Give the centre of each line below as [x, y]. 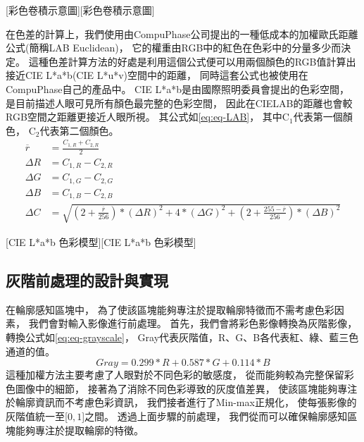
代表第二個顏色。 [79, 130]
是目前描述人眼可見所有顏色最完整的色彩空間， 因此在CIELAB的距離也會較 [179, 103]
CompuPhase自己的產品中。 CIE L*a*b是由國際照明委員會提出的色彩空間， [177, 88]
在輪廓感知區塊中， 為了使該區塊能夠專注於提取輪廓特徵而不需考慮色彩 [170, 309]
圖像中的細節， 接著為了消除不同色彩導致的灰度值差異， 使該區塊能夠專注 [186, 388]
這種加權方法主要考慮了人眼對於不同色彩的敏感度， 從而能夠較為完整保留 [175, 375]
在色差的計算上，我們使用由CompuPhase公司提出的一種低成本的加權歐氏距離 [182, 33]
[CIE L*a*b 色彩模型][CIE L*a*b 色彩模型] [101, 241]
